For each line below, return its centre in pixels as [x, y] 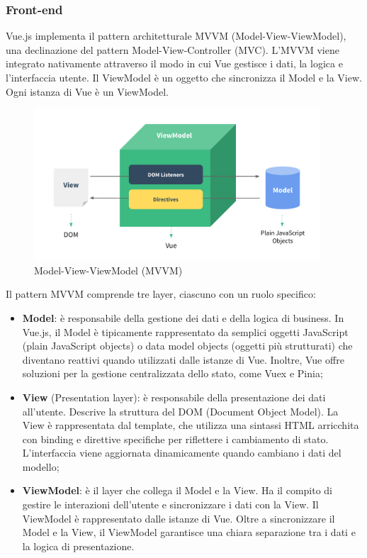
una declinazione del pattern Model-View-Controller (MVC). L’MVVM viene [173, 49]
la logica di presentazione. [78, 546]
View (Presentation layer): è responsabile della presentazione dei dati [174, 397]
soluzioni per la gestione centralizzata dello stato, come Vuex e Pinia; [173, 373]
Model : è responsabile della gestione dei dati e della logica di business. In [183, 317]
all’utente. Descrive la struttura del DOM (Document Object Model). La [180, 411]
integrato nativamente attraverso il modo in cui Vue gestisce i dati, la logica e [174, 63]
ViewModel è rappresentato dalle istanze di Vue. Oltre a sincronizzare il [179, 518]
